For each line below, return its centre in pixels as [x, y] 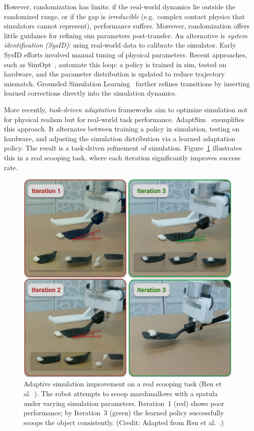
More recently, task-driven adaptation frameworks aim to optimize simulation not [126, 109]
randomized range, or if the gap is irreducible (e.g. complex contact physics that [125, 16]
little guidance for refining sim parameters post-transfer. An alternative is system [126, 35]
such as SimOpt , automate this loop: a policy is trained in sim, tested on [115, 64]
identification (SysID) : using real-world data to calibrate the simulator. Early [120, 45]
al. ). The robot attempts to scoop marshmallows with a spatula [121, 393]
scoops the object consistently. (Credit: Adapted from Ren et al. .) [124, 422]
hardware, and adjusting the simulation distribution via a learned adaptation [120, 138]
